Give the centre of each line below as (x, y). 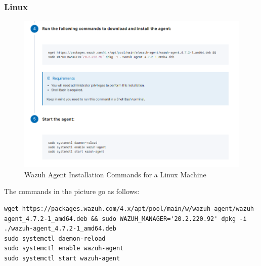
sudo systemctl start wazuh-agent (62, 259)
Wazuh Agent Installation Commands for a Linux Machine (115, 174)
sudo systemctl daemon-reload (55, 238)
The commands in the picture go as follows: (72, 191)
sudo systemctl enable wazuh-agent (64, 249)
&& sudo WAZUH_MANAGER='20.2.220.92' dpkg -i (169, 219)
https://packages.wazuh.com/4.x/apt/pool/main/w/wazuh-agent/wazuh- (140, 209)
